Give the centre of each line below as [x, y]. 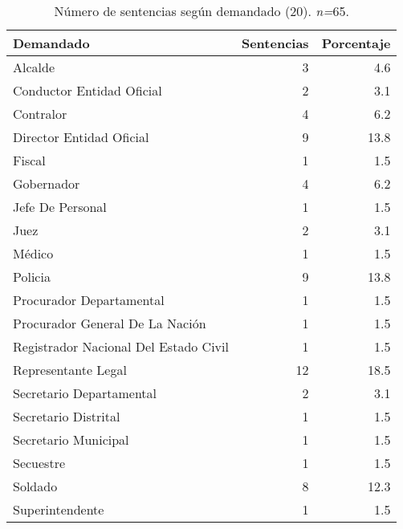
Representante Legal [70, 370]
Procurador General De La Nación [110, 323]
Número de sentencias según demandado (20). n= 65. [201, 11]
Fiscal [29, 160]
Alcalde [34, 67]
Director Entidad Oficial [81, 137]
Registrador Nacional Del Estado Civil [121, 346]
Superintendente [59, 509]
